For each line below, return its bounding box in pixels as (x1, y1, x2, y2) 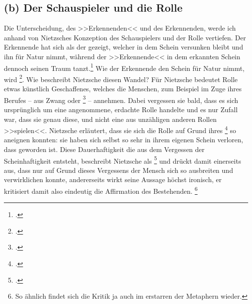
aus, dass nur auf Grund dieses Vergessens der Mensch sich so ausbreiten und (4, 165, 233, 175)
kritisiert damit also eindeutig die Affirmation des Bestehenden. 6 (4, 184, 198, 196)
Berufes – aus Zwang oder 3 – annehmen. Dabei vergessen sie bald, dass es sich (4, 93, 238, 105)
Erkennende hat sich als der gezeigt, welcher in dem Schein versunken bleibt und (4, 42, 243, 52)
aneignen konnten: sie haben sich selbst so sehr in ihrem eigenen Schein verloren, (4, 135, 243, 145)
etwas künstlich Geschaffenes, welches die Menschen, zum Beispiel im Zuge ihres (4, 84, 242, 94)
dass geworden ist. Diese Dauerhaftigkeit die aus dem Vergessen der (4, 144, 205, 154)
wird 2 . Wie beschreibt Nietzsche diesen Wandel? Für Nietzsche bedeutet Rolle (4, 72, 238, 84)
